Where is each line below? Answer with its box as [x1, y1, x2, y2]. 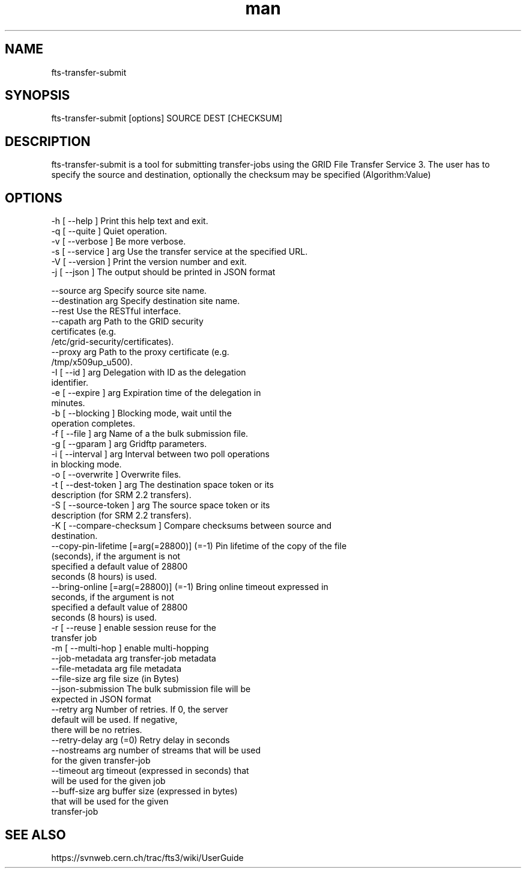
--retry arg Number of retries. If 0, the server [51, 704, 228, 715]
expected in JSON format [51, 694, 151, 705]
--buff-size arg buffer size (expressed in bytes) [51, 786, 238, 797]
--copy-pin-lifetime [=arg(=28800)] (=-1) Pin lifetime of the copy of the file [51, 541, 347, 552]
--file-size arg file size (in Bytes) [51, 674, 180, 684]
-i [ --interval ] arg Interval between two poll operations [51, 449, 270, 460]
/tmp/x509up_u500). [51, 357, 133, 368]
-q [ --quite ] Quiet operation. [51, 226, 168, 237]
